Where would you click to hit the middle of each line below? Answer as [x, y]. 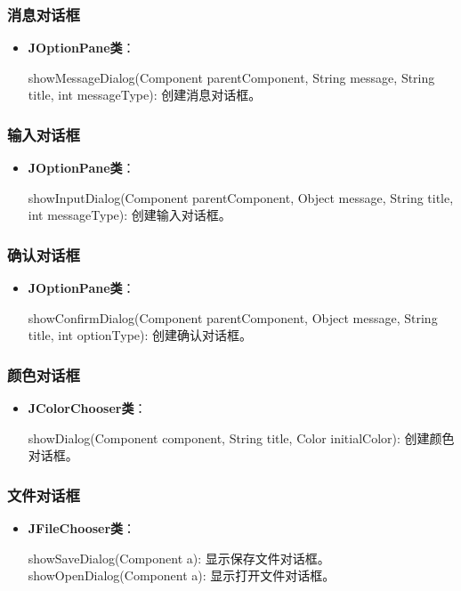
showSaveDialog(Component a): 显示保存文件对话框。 [179, 558]
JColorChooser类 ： [87, 408]
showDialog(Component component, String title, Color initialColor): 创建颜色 [241, 437]
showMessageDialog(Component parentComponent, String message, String [231, 77]
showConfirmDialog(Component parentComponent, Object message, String [233, 317]
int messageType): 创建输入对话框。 [129, 215]
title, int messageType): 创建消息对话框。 [145, 95]
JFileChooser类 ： [82, 528]
